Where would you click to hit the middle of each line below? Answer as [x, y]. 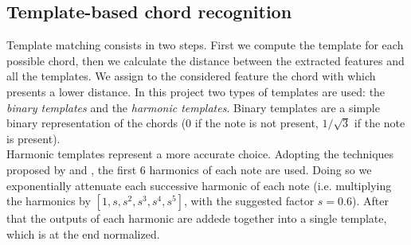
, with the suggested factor [249, 201]
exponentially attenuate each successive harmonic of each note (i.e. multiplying [199, 185]
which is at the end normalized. [83, 233]
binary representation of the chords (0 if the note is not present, [162, 123]
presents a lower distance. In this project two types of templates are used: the [196, 91]
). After [370, 201]
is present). [33, 138]
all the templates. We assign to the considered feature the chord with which [191, 76]
